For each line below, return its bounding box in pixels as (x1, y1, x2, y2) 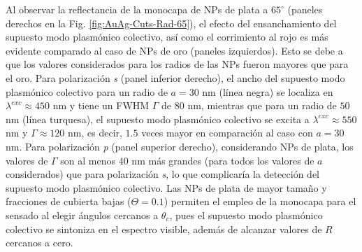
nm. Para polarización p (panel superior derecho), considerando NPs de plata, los (6, 139, 354, 153)
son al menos (60, 153, 116, 167)
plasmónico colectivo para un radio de (6, 84, 168, 99)
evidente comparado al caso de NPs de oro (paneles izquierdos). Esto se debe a (6, 43, 343, 57)
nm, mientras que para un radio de (187, 98, 337, 113)
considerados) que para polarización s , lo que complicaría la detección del (6, 167, 319, 181)
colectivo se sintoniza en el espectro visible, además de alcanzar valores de (6, 221, 322, 236)
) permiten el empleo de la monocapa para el (164, 194, 356, 209)
